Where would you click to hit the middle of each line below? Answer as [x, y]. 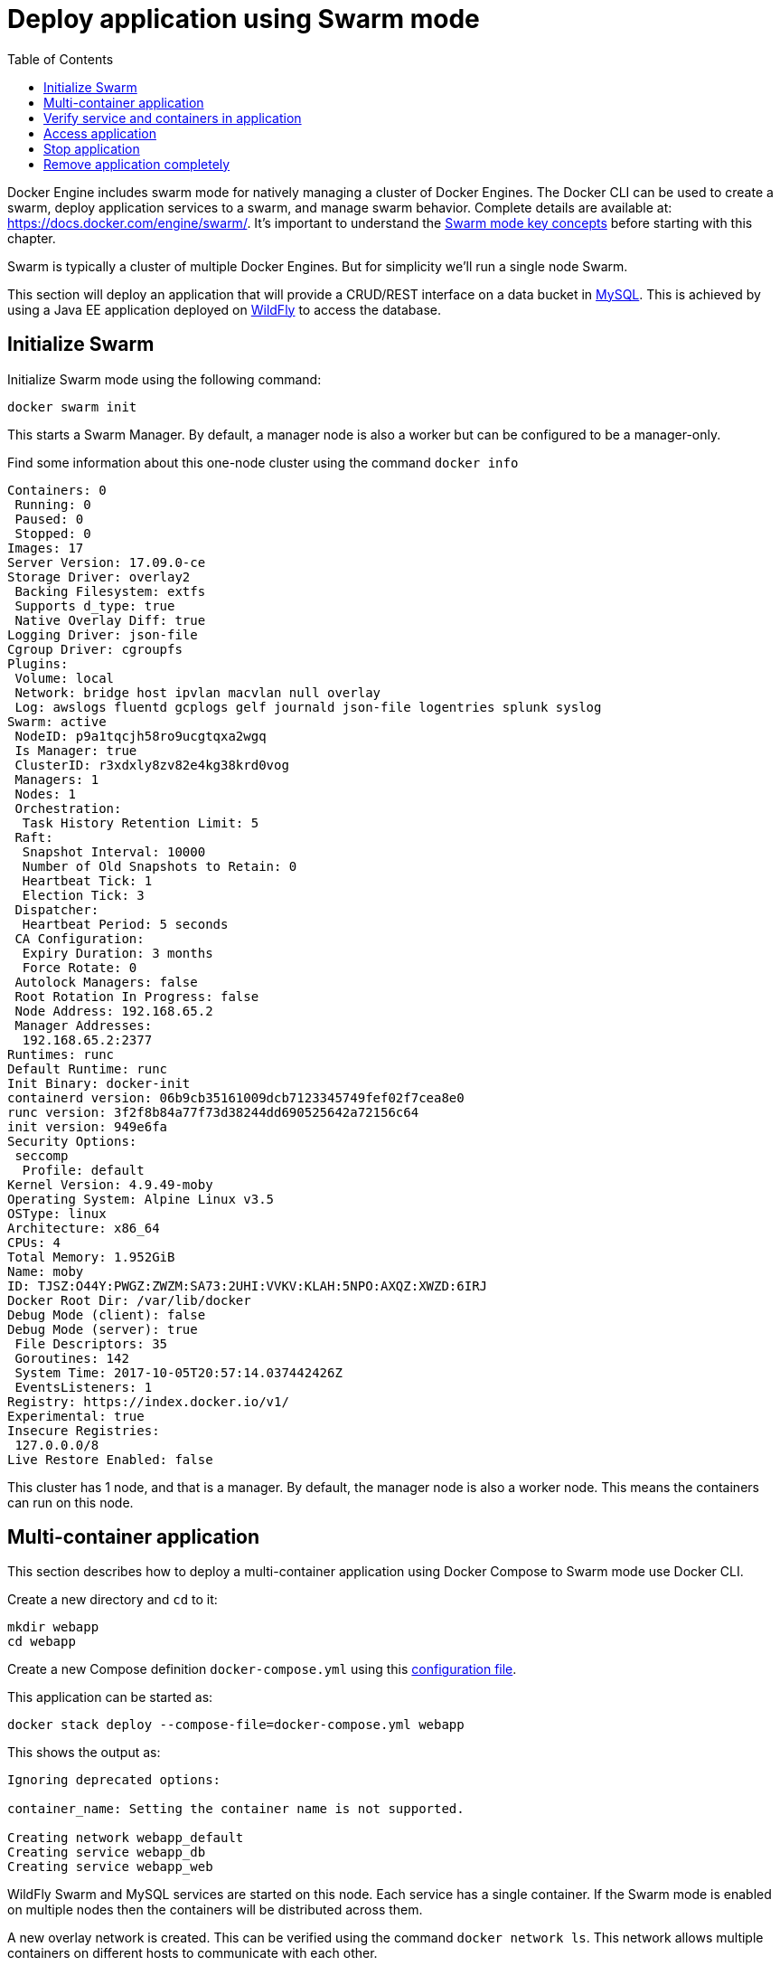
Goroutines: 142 [72, 1358]
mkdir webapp [53, 1627]
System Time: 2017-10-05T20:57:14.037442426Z [179, 1372]
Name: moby [46, 1271]
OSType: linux [57, 1213]
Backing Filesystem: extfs [110, 591]
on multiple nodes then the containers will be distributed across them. [215, 1910]
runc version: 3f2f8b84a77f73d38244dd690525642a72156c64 [213, 1112]
